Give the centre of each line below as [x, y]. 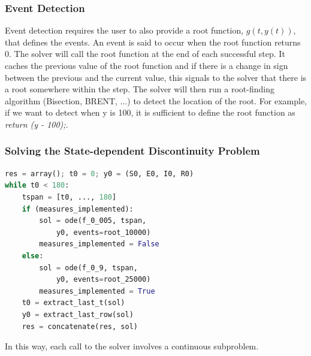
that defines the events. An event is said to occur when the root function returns [153, 42]
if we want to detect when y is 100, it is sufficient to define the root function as [150, 112]
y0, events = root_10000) [103, 232]
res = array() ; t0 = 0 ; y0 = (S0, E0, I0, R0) [99, 174]
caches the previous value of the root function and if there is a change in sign [147, 65]
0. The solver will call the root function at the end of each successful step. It [145, 54]
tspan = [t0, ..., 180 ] [69, 197]
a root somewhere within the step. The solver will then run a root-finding [140, 89]
